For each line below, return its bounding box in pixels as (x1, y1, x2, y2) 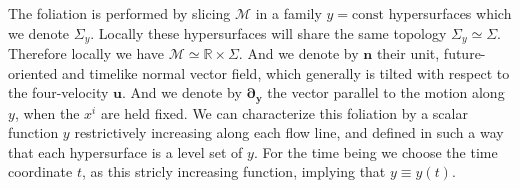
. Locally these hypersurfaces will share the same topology (90, 22, 447, 43)
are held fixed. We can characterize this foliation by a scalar (100, 102, 468, 123)
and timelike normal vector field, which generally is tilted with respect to (62, 62, 510, 83)
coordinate (8, 161, 73, 182)
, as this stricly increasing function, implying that (81, 161, 386, 182)
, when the (14, 102, 80, 123)
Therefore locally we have (8, 43, 165, 64)
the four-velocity (8, 82, 109, 103)
